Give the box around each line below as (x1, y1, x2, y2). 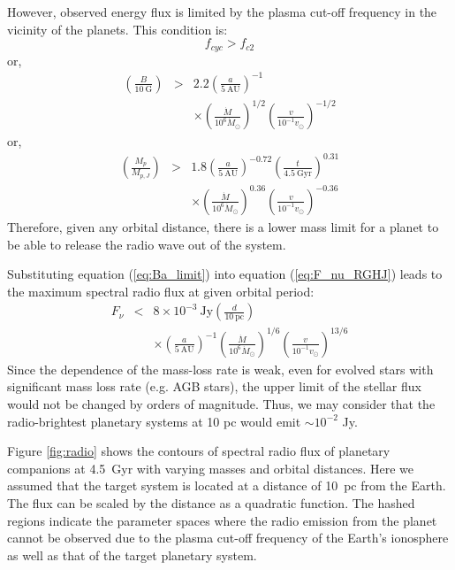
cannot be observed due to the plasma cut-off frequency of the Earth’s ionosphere (7, 528, 449, 547)
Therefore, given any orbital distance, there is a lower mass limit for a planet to (7, 217, 439, 235)
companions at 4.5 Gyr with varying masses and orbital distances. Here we (7, 458, 413, 477)
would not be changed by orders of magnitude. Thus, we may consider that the (7, 395, 436, 413)
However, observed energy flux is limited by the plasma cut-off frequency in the (7, 3, 437, 20)
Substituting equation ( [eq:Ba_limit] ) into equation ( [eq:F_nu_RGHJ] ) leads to (7, 265, 443, 283)
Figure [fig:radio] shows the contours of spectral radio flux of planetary (7, 442, 391, 460)
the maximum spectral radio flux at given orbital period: (7, 281, 315, 300)
